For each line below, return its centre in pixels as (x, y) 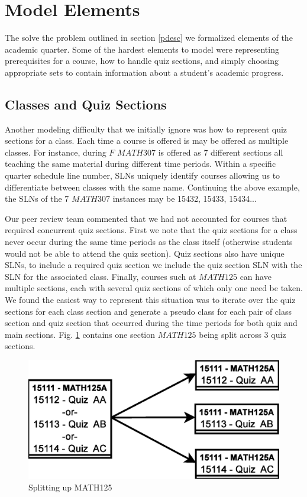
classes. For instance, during (56, 152)
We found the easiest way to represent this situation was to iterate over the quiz (150, 300)
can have (256, 276)
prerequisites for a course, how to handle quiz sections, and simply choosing (142, 61)
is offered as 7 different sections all (221, 152)
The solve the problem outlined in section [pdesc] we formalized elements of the (149, 38)
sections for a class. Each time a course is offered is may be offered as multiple (147, 141)
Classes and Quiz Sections (86, 104)
